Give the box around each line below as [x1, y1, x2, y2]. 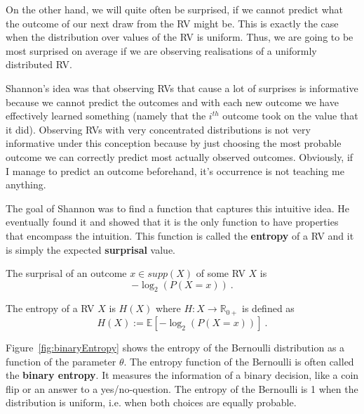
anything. [6, 177, 46, 192]
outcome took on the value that [222, 108, 358, 123]
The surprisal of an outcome [6, 266, 127, 280]
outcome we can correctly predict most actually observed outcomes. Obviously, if [6, 149, 353, 164]
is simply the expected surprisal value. [6, 242, 176, 257]
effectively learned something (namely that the [6, 108, 206, 123]
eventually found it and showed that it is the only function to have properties [6, 214, 339, 229]
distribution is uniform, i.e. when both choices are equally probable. [6, 395, 297, 410]
